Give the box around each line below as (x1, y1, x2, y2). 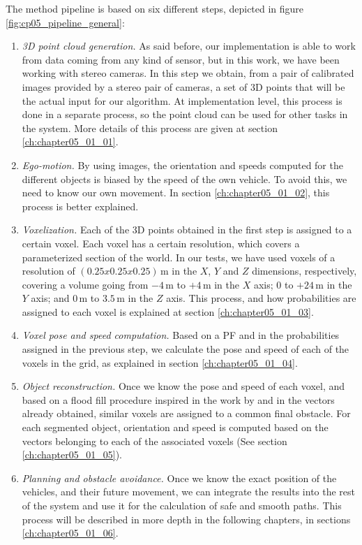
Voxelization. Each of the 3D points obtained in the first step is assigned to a (22, 222, 352, 237)
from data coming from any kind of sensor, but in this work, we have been (22, 52, 340, 66)
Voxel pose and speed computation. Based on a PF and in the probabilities (22, 328, 340, 342)
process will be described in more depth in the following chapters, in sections (22, 511, 351, 526)
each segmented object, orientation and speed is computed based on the (22, 420, 329, 435)
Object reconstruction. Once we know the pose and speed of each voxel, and (22, 379, 345, 393)
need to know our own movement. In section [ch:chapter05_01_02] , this (22, 185, 330, 200)
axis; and (31, 291, 70, 305)
